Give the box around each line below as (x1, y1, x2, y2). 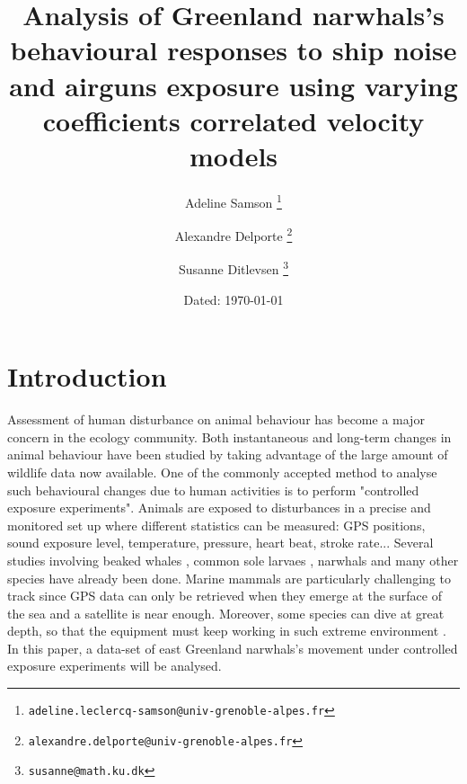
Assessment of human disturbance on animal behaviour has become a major (7, 410, 425, 429)
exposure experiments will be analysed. (7, 656, 222, 675)
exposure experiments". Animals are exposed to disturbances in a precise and (7, 498, 431, 517)
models (189, 137, 278, 174)
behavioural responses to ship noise (10, 31, 457, 68)
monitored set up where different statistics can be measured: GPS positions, (7, 515, 426, 534)
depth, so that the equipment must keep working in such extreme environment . (7, 621, 446, 640)
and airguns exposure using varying (9, 67, 458, 103)
